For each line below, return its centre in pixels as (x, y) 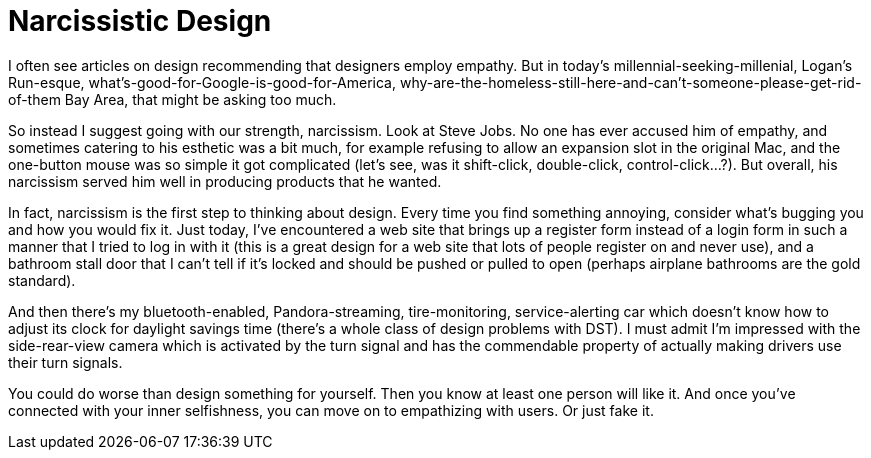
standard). (42, 280)
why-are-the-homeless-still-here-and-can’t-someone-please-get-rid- (630, 82)
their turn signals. (65, 362)
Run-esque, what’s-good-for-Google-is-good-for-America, (202, 82)
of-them (34, 99)
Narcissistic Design (140, 21)
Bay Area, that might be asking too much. (200, 99)
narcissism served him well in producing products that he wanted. (225, 181)
